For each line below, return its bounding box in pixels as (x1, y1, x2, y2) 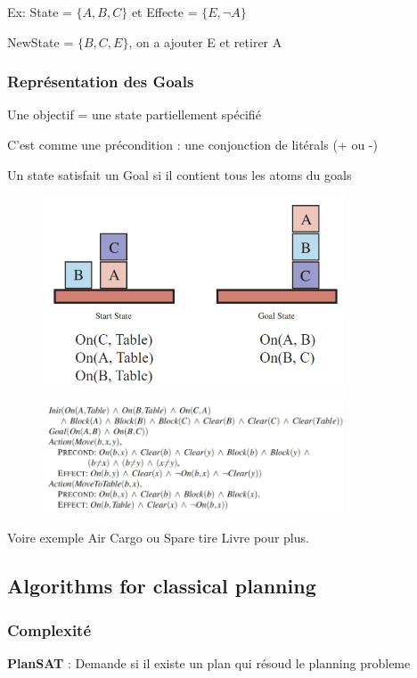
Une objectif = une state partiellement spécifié (7, 105, 261, 124)
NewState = (7, 32, 74, 51)
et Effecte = (131, 3, 198, 20)
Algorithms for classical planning (7, 572, 316, 600)
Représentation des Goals (7, 70, 194, 93)
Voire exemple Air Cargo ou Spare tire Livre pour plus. (7, 528, 309, 547)
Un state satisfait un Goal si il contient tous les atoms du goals (7, 165, 352, 184)
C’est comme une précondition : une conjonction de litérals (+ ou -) (7, 135, 378, 153)
